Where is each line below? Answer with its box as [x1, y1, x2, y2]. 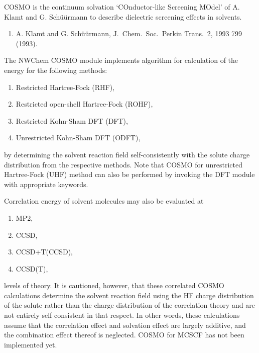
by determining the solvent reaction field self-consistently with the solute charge [4, 149, 250, 159]
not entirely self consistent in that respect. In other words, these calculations [4, 310, 240, 320]
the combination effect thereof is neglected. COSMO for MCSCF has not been [4, 329, 244, 340]
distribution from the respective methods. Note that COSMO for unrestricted [4, 159, 243, 169]
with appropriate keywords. [4, 179, 88, 189]
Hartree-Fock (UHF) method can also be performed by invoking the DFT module [4, 169, 255, 180]
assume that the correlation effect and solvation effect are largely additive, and [4, 319, 246, 330]
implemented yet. [4, 339, 57, 349]
